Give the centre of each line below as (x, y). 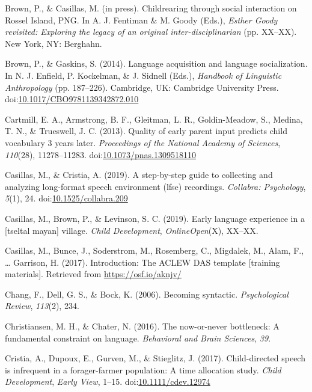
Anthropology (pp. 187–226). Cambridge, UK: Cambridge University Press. (142, 87)
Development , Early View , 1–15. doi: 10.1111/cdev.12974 (108, 381)
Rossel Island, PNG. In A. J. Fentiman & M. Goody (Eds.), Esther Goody (141, 20)
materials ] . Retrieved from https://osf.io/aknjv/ (93, 274)
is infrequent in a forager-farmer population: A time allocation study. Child (143, 369)
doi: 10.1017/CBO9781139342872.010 (72, 99)
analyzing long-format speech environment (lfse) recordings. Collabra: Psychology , (155, 186)
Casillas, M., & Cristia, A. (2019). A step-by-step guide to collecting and (139, 175)
